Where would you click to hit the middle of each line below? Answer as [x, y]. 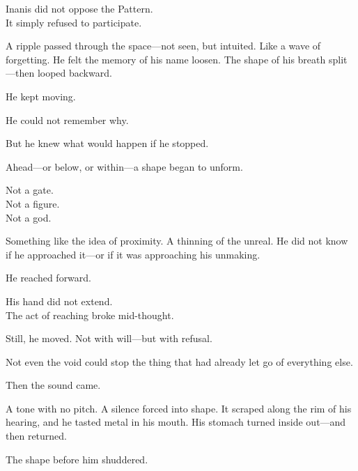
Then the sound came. [53, 385]
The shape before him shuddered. [77, 459]
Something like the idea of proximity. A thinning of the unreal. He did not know [177, 241]
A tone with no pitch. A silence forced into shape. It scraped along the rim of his [179, 408]
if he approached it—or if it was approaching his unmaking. [133, 254]
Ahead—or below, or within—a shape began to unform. [124, 166]
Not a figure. [33, 203]
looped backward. [75, 73]
